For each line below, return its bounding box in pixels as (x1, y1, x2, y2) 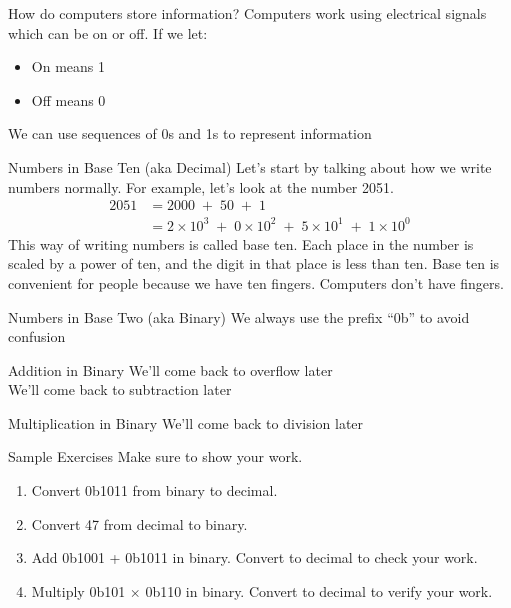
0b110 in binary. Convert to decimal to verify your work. (145, 580, 493, 601)
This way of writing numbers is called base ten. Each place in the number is (8, 233, 474, 254)
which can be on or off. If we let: (8, 22, 208, 43)
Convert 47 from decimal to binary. (31, 513, 248, 534)
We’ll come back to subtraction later (8, 379, 232, 400)
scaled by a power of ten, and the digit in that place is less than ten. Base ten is (8, 253, 500, 274)
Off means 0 (31, 89, 106, 110)
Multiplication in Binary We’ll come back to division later (8, 412, 364, 433)
